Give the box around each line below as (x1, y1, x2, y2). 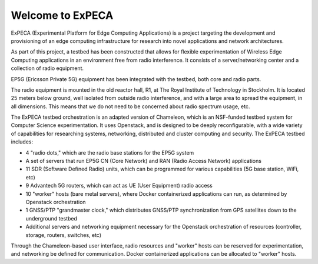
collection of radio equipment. (11, 65, 84, 72)
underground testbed (25, 215, 78, 222)
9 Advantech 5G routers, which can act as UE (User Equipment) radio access (25, 182, 213, 189)
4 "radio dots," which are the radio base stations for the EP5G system (25, 149, 194, 156)
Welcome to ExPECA (11, 9, 114, 22)
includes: (11, 138, 34, 145)
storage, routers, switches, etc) (25, 231, 102, 238)
